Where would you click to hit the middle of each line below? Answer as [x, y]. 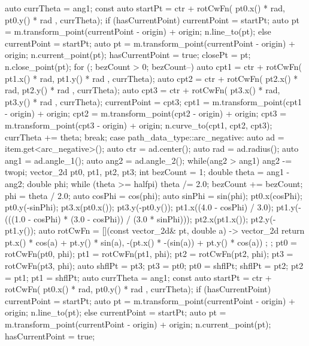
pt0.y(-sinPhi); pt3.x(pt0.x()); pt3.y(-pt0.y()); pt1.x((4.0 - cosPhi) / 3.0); [139, 207]
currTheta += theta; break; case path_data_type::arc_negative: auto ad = [145, 137]
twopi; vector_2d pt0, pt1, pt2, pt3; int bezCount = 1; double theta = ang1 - [147, 172]
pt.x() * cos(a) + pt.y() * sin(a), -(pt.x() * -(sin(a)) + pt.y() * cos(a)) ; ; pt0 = [151, 242]
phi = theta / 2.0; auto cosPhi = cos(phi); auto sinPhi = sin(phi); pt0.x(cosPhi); [154, 195]
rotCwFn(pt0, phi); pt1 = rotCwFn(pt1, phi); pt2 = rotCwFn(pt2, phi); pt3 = [149, 254]
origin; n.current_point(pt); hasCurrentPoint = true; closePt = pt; [128, 55]
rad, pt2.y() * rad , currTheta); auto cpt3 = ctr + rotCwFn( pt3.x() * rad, [143, 90]
